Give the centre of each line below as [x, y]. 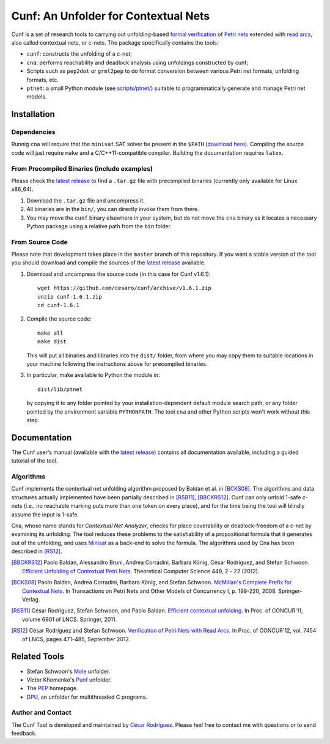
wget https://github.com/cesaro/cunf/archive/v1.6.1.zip [125, 288]
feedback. [24, 734]
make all [50, 333]
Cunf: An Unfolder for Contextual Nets [111, 16]
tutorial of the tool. [35, 461]
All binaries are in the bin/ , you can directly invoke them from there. [113, 209]
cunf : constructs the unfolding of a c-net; [79, 54]
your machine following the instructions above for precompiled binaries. [117, 363]
